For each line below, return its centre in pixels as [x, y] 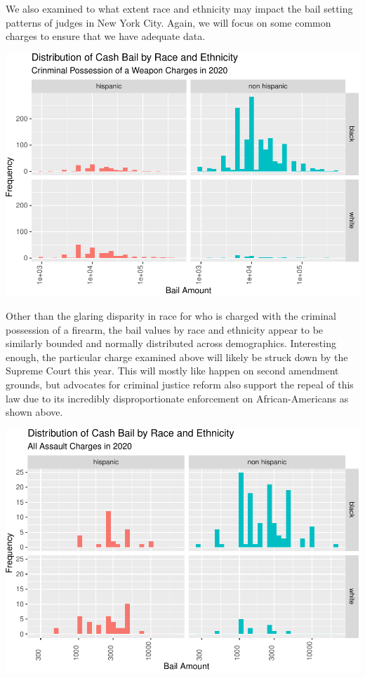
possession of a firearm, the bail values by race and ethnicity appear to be [165, 329]
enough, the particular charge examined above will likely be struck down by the [177, 357]
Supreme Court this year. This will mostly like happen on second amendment [172, 371]
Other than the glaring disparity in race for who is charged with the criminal [171, 316]
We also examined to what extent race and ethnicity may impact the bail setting [179, 8]
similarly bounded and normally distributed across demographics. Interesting [171, 343]
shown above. [34, 412]
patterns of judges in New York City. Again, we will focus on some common [168, 22]
